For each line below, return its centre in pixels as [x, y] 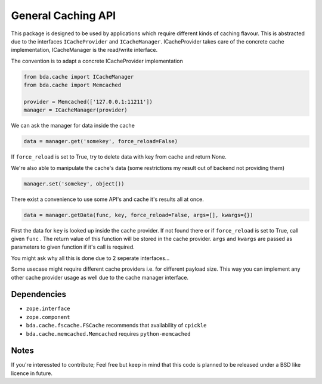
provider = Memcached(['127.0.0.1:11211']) [88, 102]
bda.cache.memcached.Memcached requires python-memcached [108, 333]
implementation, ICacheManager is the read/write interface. [84, 50]
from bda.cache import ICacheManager [79, 77]
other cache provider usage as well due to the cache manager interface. [100, 277]
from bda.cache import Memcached [72, 85]
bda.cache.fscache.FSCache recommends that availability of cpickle [116, 326]
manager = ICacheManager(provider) [75, 110]
